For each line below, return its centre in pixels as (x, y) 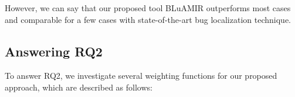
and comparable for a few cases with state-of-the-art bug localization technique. (148, 19)
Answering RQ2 (54, 51)
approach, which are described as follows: (79, 87)
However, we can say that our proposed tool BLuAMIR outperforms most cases (148, 8)
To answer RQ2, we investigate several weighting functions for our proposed (141, 76)
